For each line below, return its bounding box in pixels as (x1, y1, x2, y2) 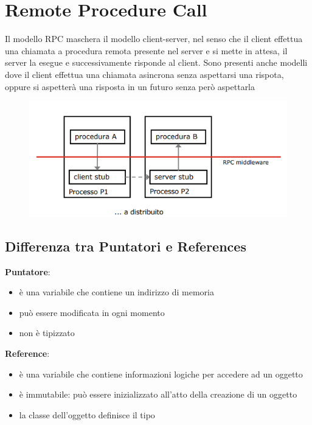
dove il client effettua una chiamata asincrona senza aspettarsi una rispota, (5, 68, 284, 80)
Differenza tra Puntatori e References (5, 236, 246, 255)
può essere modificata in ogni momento (19, 306, 165, 318)
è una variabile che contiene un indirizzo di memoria (19, 286, 214, 298)
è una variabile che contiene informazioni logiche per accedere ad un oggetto (19, 367, 303, 380)
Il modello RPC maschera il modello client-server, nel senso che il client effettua (5, 32, 303, 45)
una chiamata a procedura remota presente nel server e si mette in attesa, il (5, 44, 288, 57)
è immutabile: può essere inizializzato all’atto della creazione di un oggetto (19, 388, 297, 401)
